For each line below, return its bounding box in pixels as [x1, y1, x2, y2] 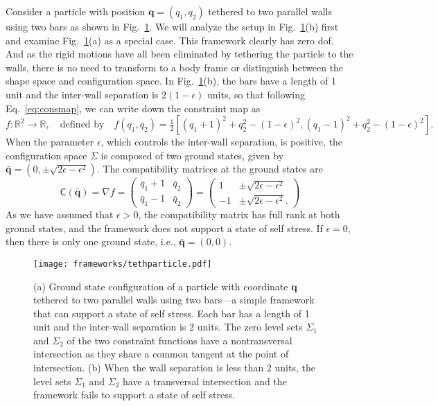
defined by [60, 120, 105, 130]
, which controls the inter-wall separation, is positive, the [100, 134, 343, 149]
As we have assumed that [6, 207, 114, 222]
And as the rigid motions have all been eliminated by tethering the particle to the [6, 46, 353, 61]
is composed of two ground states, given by [100, 148, 284, 162]
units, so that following [207, 87, 305, 101]
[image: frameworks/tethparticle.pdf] [33, 258, 212, 269]
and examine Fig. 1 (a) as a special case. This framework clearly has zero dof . [6, 33, 334, 47]
